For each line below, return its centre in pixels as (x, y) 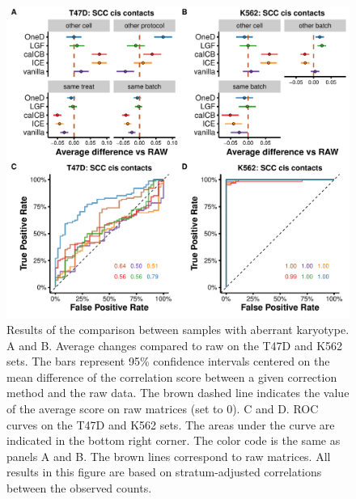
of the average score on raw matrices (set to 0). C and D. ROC (163, 409)
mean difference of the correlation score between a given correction (172, 376)
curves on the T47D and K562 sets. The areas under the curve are (171, 424)
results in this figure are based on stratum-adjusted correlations (164, 472)
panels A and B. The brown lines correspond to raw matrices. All (169, 456)
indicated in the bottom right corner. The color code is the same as (174, 440)
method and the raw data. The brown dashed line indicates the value (178, 393)
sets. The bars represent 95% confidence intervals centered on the (168, 361)
